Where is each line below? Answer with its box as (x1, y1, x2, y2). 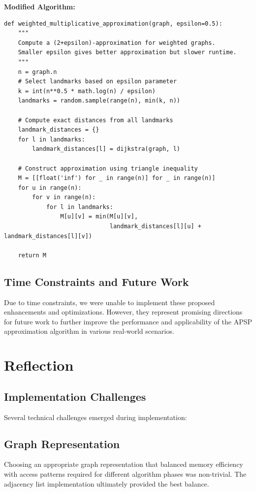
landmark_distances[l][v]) (4, 232, 92, 240)
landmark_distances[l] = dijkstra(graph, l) (32, 145, 180, 153)
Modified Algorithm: (4, 1, 75, 11)
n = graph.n (18, 68, 57, 75)
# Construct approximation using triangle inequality (18, 165, 198, 172)
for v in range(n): (32, 194, 96, 201)
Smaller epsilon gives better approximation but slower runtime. (18, 49, 237, 56)
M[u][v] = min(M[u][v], (60, 213, 138, 220)
